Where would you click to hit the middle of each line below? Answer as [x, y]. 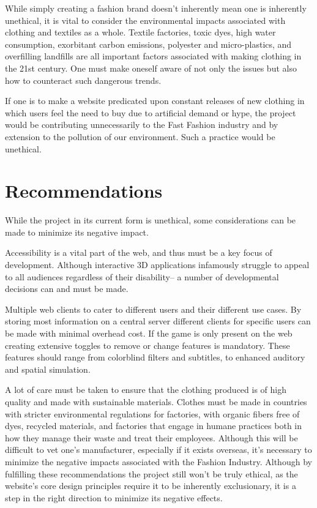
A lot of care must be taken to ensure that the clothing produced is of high [146, 390]
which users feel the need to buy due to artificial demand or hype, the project [151, 112]
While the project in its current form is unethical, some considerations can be [151, 220]
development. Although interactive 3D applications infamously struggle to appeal [157, 265]
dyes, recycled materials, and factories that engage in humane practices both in [154, 426]
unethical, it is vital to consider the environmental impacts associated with [145, 20]
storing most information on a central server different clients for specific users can [158, 321]
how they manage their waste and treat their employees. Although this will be [151, 437]
